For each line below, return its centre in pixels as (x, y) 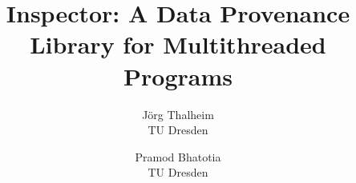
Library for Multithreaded (178, 44)
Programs (178, 76)
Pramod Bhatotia (178, 156)
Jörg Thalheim (178, 114)
